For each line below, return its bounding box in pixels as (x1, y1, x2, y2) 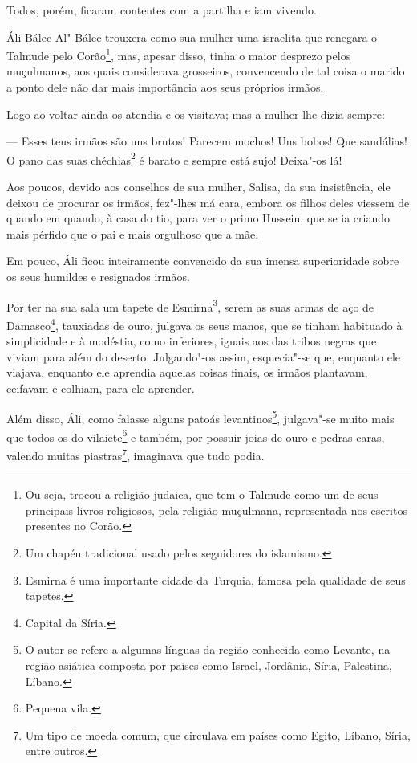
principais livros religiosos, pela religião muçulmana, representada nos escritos (25, 501, 407, 518)
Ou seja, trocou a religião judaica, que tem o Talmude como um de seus (25, 486, 379, 503)
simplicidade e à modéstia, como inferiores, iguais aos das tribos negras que (6, 333, 377, 349)
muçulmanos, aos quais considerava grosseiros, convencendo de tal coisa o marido (6, 63, 405, 80)
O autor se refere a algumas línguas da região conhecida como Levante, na (25, 641, 391, 658)
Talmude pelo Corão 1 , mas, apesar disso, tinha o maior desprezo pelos (6, 45, 351, 63)
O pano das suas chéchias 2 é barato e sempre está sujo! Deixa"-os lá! (6, 149, 342, 168)
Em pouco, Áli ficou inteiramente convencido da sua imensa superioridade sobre (6, 252, 399, 269)
